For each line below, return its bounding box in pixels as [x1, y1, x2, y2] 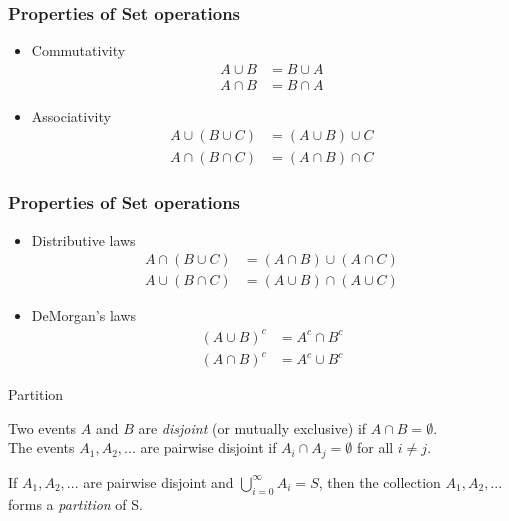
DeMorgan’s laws [31, 305, 137, 326]
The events [8, 437, 75, 458]
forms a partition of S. [8, 493, 143, 514]
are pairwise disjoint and [83, 471, 234, 492]
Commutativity [31, 40, 126, 61]
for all [356, 437, 394, 458]
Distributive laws [31, 229, 136, 250]
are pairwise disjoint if [140, 437, 277, 458]
